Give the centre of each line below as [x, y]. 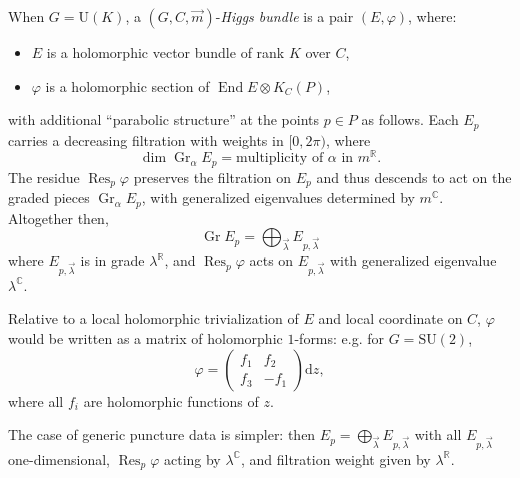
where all [36, 400]
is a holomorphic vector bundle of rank [165, 52]
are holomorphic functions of [171, 400]
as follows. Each [410, 119]
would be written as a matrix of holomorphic [145, 338]
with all [438, 434]
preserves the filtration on [212, 176]
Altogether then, [58, 217]
